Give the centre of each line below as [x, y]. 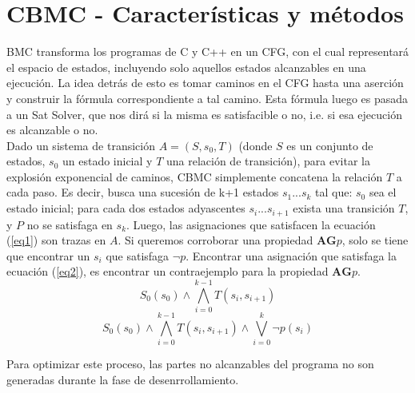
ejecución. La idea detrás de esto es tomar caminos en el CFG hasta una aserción [205, 83]
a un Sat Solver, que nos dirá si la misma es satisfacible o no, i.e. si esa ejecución [204, 114]
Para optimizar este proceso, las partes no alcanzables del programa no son [190, 364]
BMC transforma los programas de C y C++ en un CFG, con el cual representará [208, 52]
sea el [383, 192]
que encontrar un [48, 255]
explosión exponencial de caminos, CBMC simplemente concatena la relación [195, 176]
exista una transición [344, 208]
